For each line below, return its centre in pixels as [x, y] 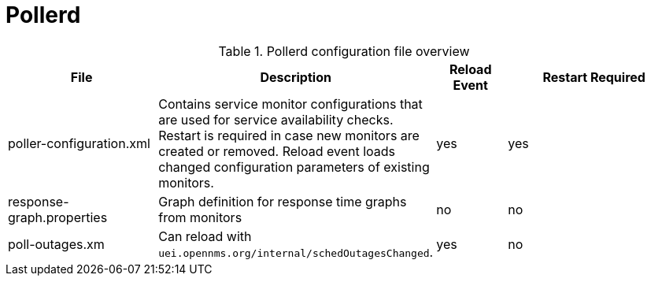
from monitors [200, 217]
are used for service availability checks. [276, 119]
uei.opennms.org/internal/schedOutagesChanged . [296, 252]
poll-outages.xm [56, 244]
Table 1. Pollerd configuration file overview [344, 51]
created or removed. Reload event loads [277, 151]
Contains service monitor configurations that [290, 104]
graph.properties [58, 217]
